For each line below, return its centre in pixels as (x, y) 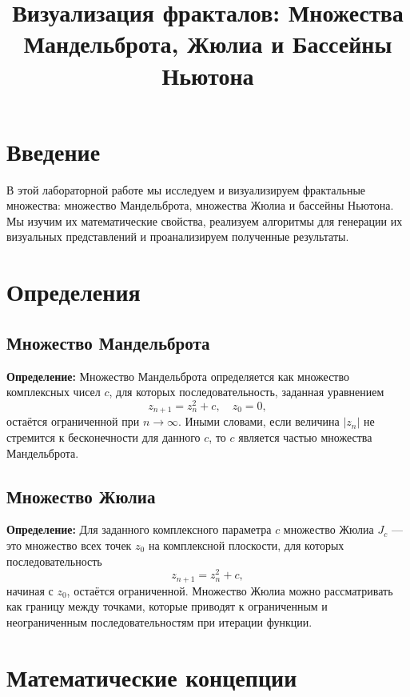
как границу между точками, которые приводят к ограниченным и (167, 606)
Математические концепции (152, 677)
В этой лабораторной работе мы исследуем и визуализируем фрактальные (186, 189)
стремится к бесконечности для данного (103, 437)
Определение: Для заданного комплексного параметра (139, 529)
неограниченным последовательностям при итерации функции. (159, 621)
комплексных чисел (54, 392)
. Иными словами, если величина (259, 421)
